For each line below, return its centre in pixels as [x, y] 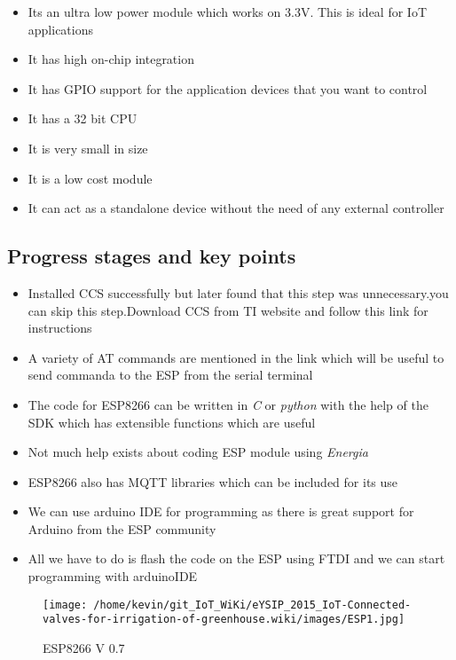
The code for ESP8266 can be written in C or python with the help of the [228, 404]
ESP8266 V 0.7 [84, 647]
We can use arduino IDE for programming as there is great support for [221, 511]
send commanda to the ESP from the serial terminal [170, 375]
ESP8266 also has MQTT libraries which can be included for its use [213, 481]
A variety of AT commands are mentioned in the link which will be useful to [236, 357]
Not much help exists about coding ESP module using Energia [198, 452]
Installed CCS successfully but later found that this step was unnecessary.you [238, 292]
